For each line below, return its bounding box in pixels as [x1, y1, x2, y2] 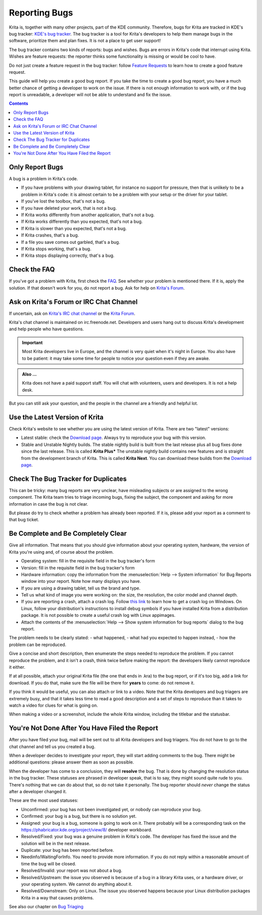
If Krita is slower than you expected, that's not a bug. [21, 225, 127, 231]
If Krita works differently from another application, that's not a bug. [21, 212, 155, 218]
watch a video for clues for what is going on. [9, 702, 98, 708]
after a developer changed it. [9, 788, 67, 794]
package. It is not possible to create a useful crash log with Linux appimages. [21, 612, 176, 618]
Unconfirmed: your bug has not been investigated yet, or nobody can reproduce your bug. [21, 806, 202, 812]
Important [22, 339, 43, 345]
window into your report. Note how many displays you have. [21, 578, 141, 584]
